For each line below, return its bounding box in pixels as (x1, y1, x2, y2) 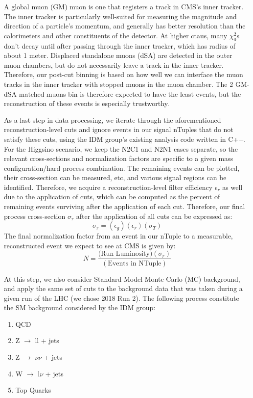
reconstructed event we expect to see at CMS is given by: (4, 240, 176, 250)
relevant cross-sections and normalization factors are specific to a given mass (4, 153, 233, 163)
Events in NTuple (108, 260, 161, 267)
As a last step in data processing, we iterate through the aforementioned (4, 114, 221, 125)
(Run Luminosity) (98, 250, 153, 258)
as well (222, 182, 243, 192)
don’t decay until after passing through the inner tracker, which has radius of (4, 40, 236, 51)
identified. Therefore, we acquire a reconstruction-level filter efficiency (4, 182, 213, 192)
